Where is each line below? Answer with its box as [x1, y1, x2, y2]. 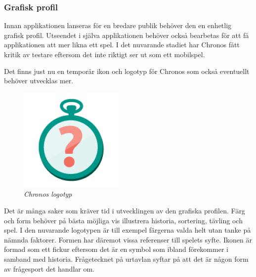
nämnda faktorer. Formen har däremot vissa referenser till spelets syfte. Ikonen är [4, 234, 252, 244]
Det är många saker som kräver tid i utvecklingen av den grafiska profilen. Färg [4, 205, 245, 215]
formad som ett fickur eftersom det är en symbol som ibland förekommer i [4, 244, 228, 254]
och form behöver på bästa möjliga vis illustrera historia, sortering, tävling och [4, 215, 243, 225]
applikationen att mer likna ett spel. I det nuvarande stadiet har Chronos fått [4, 39, 240, 50]
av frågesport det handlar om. [4, 263, 94, 274]
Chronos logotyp [24, 189, 72, 199]
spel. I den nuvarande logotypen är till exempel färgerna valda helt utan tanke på [4, 225, 251, 235]
